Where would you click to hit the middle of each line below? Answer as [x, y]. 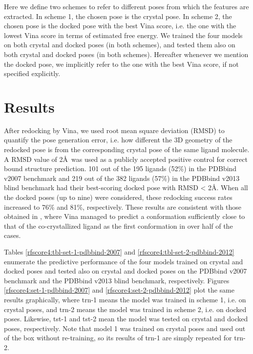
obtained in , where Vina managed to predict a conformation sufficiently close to [125, 216]
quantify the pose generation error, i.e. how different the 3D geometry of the [118, 140]
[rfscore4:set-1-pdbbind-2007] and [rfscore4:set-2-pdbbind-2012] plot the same [119, 290]
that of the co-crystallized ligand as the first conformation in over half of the [118, 226]
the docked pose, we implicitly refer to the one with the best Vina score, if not [121, 64]
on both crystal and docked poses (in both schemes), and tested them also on [120, 45]
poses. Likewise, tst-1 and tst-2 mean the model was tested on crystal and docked [126, 319]
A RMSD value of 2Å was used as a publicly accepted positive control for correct [126, 159]
